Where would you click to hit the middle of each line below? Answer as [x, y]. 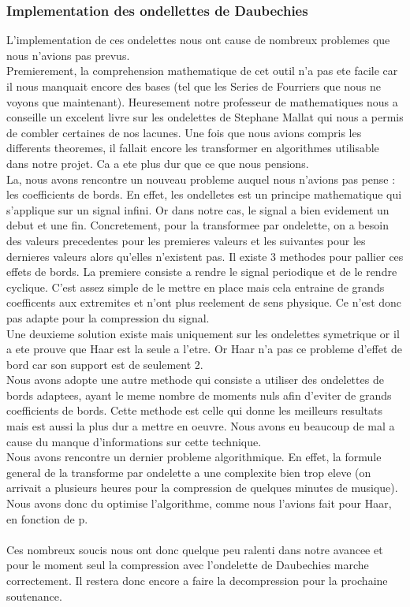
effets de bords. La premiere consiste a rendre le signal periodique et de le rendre [202, 272]
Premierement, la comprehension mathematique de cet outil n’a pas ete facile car [202, 71]
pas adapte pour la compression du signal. [108, 317]
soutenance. [34, 596]
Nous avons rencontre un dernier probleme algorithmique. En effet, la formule [194, 457]
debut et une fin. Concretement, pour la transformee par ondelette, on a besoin [198, 225]
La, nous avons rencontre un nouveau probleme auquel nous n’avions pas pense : [201, 179]
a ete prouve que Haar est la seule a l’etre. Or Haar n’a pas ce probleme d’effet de [205, 349]
